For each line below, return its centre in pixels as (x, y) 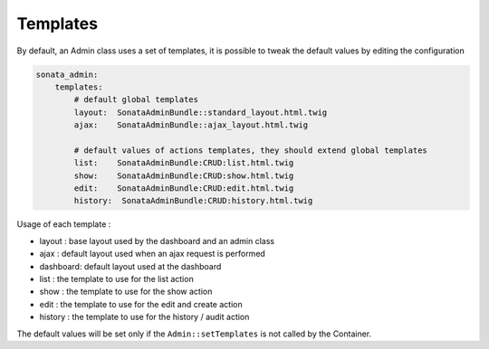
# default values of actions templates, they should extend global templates (250, 150)
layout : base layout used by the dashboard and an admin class (157, 241)
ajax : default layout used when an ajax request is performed (153, 254)
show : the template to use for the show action (126, 292)
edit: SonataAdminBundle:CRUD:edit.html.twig (184, 189)
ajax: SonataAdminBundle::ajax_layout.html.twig (191, 125)
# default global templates (136, 100)
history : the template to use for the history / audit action (144, 317)
